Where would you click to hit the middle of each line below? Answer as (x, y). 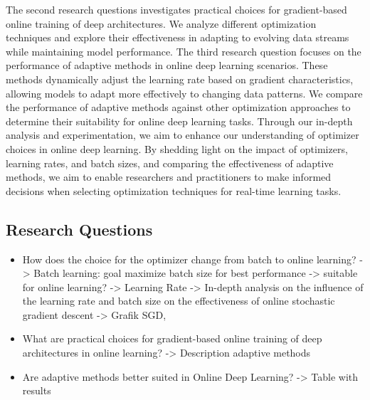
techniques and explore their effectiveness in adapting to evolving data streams (178, 37)
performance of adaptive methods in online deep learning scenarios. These (167, 65)
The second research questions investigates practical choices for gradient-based (176, 9)
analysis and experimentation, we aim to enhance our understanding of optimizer (183, 135)
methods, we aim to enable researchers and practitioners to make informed (169, 177)
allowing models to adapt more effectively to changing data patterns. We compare (184, 93)
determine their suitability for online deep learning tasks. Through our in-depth (179, 121)
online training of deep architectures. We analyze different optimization (161, 23)
